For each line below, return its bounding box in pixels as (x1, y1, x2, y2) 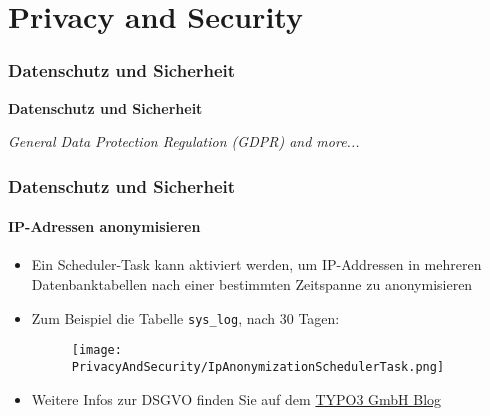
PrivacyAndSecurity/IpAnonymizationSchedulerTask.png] (71, 359, 445, 374)
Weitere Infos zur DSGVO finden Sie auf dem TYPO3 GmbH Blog (31, 388, 442, 409)
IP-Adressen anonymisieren (8, 216, 201, 237)
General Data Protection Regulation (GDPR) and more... (8, 131, 360, 152)
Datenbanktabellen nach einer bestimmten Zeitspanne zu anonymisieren (31, 274, 473, 295)
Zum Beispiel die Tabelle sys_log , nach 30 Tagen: (31, 307, 340, 328)
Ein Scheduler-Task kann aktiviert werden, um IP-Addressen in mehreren (31, 254, 482, 275)
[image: (71, 343, 122, 358)
